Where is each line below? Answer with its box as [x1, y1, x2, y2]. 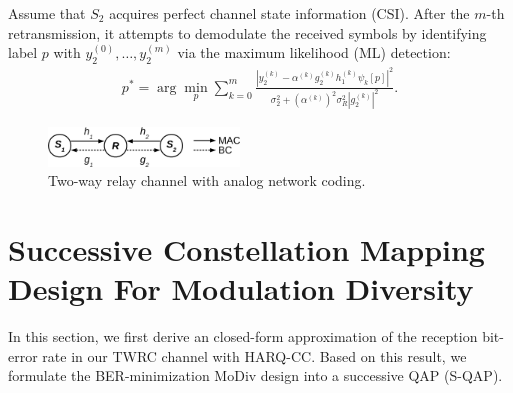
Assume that [8, 3, 86, 23]
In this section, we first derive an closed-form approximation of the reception [8, 326, 478, 347]
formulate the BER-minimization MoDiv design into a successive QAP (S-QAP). [8, 365, 503, 386]
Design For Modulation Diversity [8, 268, 474, 309]
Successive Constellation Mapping [8, 228, 485, 269]
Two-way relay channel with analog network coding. [48, 170, 366, 191]
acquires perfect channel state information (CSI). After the [109, 3, 470, 23]
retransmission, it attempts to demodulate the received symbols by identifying [8, 22, 487, 43]
